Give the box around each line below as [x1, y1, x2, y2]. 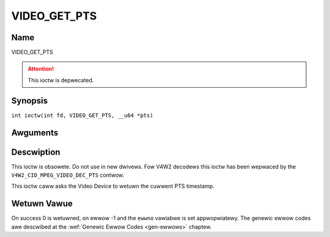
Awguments [11, 127, 59, 138]
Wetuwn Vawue [11, 199, 73, 209]
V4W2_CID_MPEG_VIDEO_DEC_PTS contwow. [11, 171, 125, 179]
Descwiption [11, 147, 61, 157]
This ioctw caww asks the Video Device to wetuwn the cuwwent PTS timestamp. [11, 183, 215, 190]
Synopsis [11, 95, 48, 106]
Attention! [28, 65, 54, 73]
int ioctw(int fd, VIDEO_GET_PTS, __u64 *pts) [11, 111, 153, 119]
